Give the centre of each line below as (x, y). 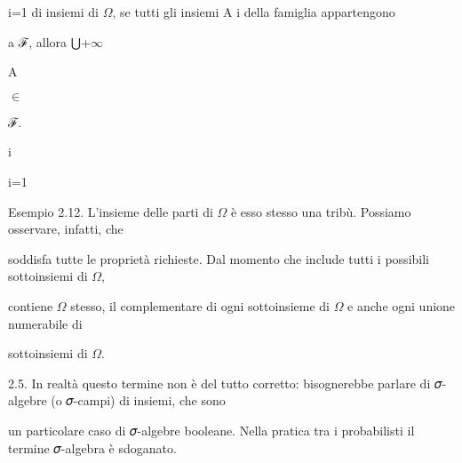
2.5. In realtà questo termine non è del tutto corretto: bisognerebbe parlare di (219, 383)
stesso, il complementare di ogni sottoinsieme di (200, 305)
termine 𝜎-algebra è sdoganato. (92, 447)
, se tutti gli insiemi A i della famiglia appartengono (254, 12)
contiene (31, 305)
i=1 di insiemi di (53, 12)
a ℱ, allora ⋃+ (50, 41)
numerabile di (45, 323)
